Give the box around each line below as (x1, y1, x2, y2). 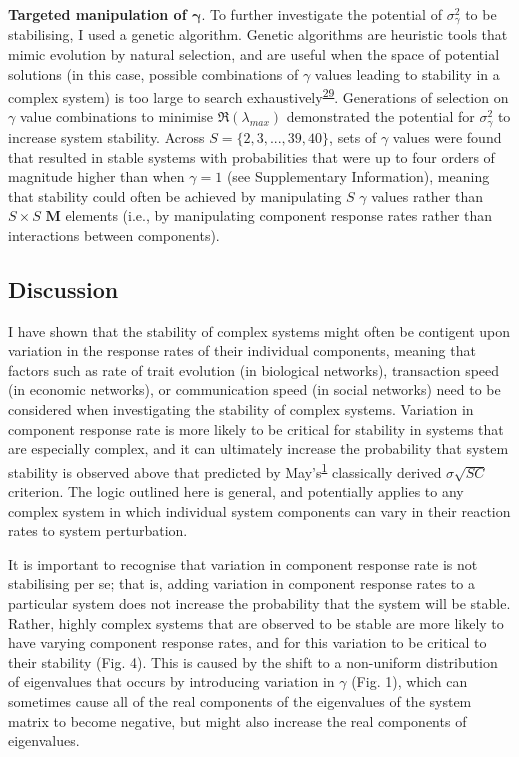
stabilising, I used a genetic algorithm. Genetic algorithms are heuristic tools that (8, 24, 508, 45)
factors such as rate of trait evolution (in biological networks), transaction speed (8, 359, 500, 380)
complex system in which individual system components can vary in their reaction (8, 500, 511, 521)
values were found (392, 126, 502, 147)
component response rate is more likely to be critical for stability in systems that (8, 418, 504, 439)
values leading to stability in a (314, 63, 500, 84)
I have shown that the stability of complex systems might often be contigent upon (8, 320, 511, 341)
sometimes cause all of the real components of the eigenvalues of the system (8, 691, 472, 712)
